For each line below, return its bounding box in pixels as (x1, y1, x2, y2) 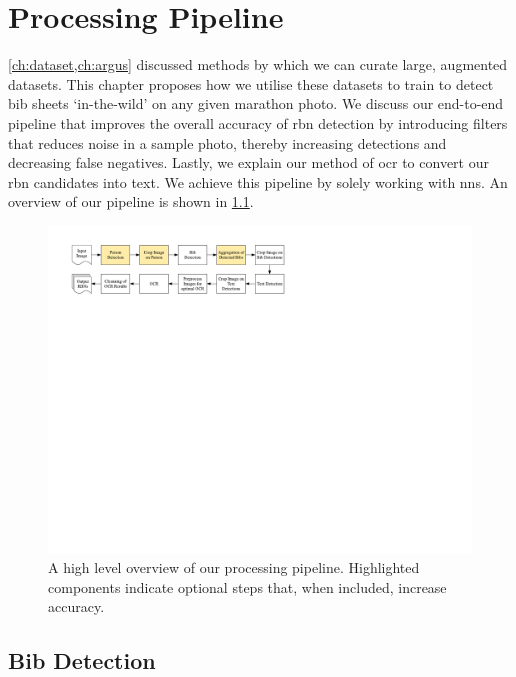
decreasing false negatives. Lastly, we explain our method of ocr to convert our (8, 152, 489, 173)
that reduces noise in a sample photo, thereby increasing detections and (8, 132, 447, 153)
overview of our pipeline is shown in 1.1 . (8, 191, 254, 212)
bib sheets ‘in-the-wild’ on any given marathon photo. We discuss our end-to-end (8, 93, 504, 114)
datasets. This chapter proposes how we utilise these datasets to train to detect (8, 73, 494, 94)
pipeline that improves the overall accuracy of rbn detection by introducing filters (8, 112, 508, 133)
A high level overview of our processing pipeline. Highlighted (48, 556, 420, 577)
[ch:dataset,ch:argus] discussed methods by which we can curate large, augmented (8, 54, 508, 75)
